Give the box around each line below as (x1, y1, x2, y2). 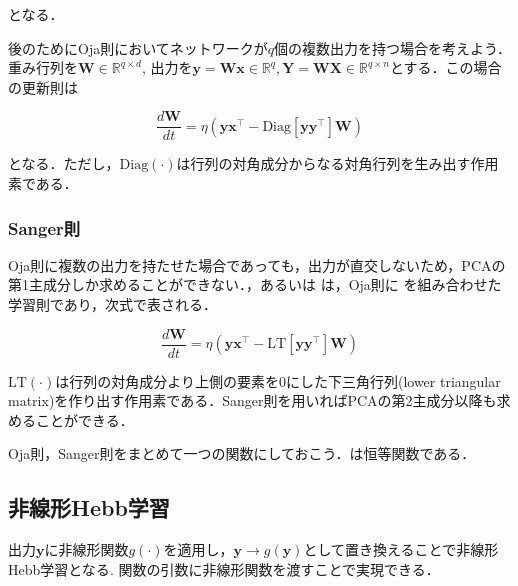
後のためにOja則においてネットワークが (8, 37, 268, 58)
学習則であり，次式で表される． (8, 294, 217, 315)
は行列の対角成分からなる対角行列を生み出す (176, 153, 471, 174)
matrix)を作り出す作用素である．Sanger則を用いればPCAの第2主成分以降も (8, 390, 497, 411)
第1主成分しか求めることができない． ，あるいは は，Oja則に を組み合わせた (8, 274, 502, 295)
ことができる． (35, 409, 134, 430)
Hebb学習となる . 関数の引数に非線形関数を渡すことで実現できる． (8, 558, 440, 579)
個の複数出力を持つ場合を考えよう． (274, 37, 511, 58)
